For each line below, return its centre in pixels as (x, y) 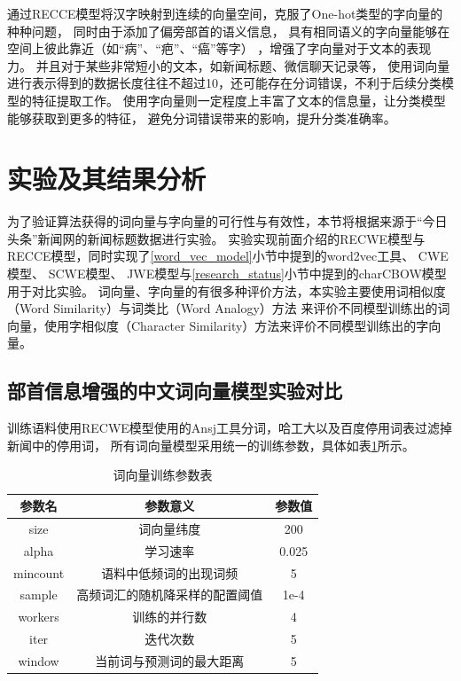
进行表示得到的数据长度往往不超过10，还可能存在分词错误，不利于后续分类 (224, 83)
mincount (39, 572)
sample (39, 595)
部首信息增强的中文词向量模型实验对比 (175, 391)
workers (39, 617)
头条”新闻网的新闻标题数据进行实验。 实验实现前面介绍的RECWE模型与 (216, 238)
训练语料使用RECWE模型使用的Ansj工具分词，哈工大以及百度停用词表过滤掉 (230, 428)
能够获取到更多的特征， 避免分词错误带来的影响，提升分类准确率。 (202, 117)
